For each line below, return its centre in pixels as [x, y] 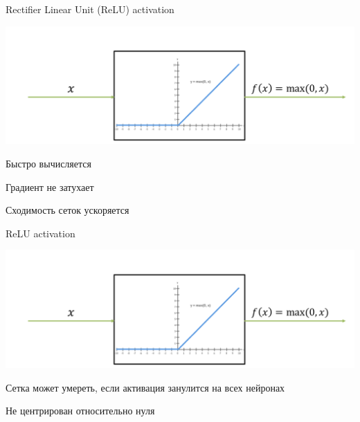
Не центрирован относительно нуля [80, 411]
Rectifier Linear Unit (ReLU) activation [90, 9]
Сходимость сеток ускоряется [67, 210]
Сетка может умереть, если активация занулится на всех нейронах [145, 387]
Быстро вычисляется [48, 163]
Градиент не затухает [50, 186]
